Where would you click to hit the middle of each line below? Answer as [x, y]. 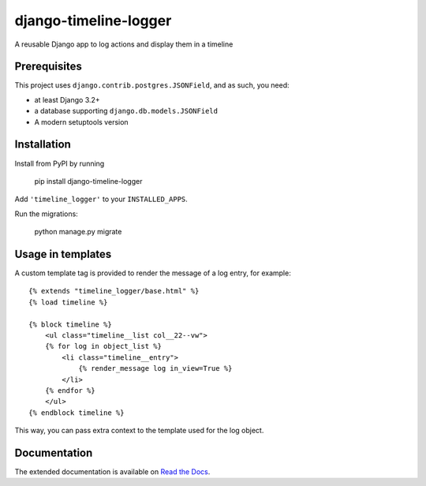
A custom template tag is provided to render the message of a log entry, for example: [153, 273]
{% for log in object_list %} [103, 346]
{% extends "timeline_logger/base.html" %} [114, 291]
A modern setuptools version [82, 121]
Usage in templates [63, 254]
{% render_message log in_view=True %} [155, 368]
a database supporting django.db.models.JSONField [126, 111]
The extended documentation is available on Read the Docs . [112, 471]
